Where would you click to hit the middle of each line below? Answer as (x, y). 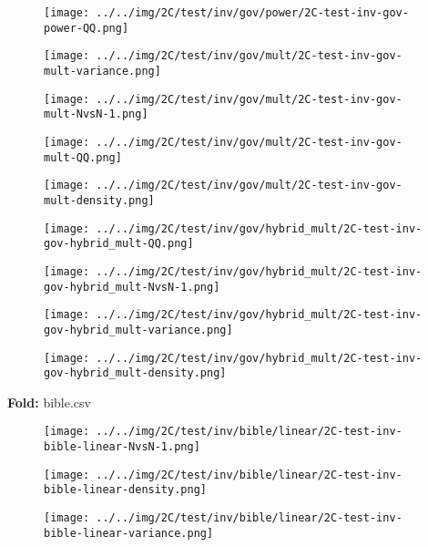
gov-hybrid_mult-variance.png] (138, 330)
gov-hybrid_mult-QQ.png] (119, 244)
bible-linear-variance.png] (129, 533)
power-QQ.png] (87, 28)
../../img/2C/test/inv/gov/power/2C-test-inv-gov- (252, 13)
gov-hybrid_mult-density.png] (135, 373)
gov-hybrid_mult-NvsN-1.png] (132, 287)
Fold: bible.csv (49, 402)
